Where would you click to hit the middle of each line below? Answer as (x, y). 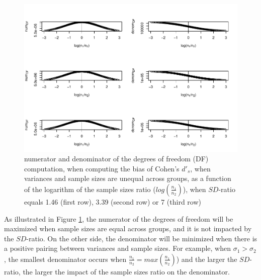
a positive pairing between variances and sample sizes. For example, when (117, 248)
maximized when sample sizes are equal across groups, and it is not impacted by (128, 228)
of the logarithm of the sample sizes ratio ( (90, 189)
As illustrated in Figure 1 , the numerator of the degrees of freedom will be (119, 218)
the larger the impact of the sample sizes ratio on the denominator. (126, 271)
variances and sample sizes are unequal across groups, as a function (128, 178)
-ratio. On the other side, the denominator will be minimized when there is (142, 238)
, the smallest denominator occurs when (65, 259)
